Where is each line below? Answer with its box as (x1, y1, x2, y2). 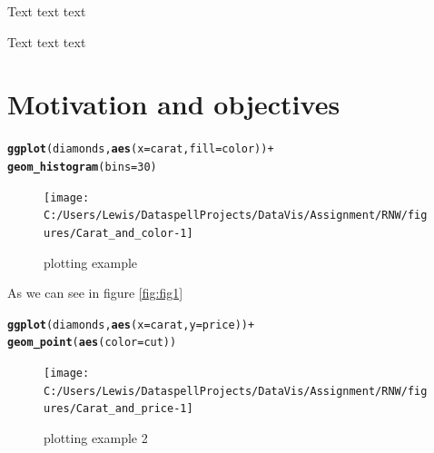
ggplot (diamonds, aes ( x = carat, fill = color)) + (7, 143, 274, 156)
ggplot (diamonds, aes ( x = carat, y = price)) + (7, 318, 255, 331)
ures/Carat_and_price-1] (44, 402, 193, 416)
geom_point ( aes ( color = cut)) (7, 336, 177, 350)
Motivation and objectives (7, 85, 340, 123)
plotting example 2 (44, 428, 148, 448)
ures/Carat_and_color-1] (44, 226, 193, 240)
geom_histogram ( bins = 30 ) (7, 160, 157, 173)
